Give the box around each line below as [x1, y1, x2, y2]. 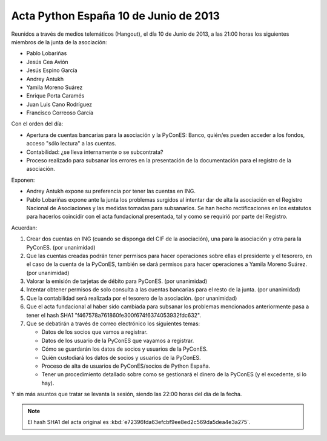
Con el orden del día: [11, 120, 64, 127]
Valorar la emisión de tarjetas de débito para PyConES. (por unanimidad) [26, 277, 208, 285]
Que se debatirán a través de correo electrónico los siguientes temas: [26, 320, 200, 327]
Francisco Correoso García [26, 109, 94, 116]
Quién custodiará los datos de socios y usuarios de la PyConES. [41, 354, 201, 361]
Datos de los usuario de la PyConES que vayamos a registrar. [41, 337, 194, 344]
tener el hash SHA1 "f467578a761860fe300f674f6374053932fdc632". [26, 311, 202, 319]
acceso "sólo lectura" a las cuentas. [26, 140, 116, 147]
